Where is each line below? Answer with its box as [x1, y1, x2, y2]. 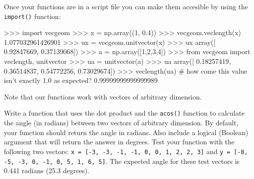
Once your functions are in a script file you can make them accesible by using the [4, 1, 248, 11]
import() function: [4, 11, 61, 21]
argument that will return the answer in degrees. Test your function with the [4, 137, 235, 147]
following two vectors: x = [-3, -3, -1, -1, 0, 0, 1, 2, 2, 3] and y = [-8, [4, 146, 248, 156]
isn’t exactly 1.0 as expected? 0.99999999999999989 [4, 75, 158, 85]
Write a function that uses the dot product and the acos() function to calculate [4, 108, 245, 118]
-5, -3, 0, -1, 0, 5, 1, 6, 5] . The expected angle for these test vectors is [4, 156, 240, 166]
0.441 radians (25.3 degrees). [4, 165, 90, 176]
